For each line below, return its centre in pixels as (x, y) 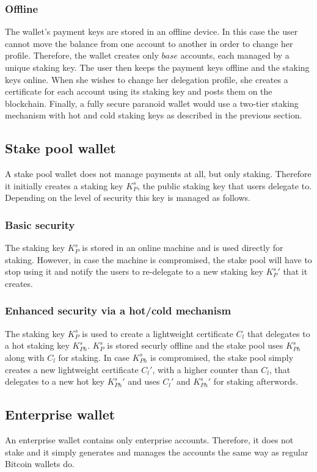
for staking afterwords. (256, 381)
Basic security (40, 224)
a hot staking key (37, 345)
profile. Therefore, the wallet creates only (82, 55)
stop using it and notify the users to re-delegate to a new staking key (134, 271)
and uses (144, 381)
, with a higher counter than (205, 369)
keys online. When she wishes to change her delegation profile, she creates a (147, 79)
